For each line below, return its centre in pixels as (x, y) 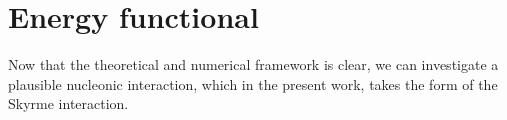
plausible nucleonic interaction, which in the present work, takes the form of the (253, 83)
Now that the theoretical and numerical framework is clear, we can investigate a (253, 64)
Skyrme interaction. (68, 103)
